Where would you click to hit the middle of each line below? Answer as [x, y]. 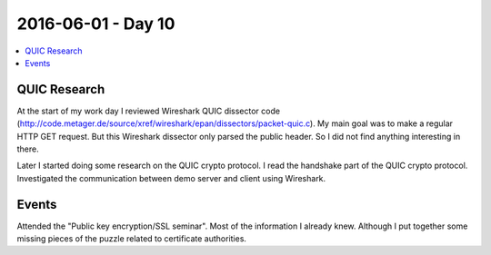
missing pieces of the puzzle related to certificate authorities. [132, 239]
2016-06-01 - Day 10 [96, 24]
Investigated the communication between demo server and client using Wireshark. [171, 178]
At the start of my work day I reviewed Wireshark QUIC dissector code [149, 111]
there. [28, 149]
